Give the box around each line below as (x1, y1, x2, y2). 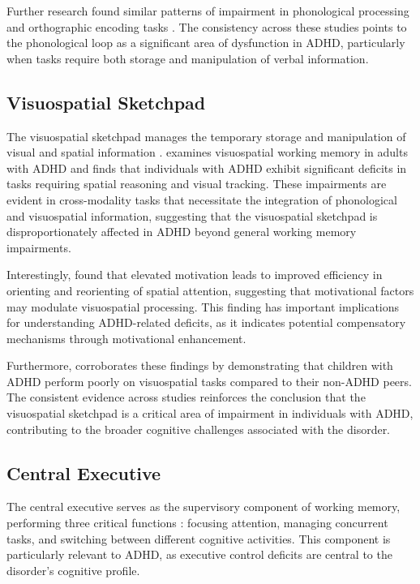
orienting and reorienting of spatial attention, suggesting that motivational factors (6, 281, 414, 298)
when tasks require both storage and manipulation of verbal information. (6, 49, 369, 67)
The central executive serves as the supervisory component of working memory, (6, 498, 401, 515)
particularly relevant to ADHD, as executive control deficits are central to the (6, 546, 392, 563)
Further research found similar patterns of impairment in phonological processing (6, 2, 409, 19)
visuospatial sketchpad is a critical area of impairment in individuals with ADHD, (6, 405, 414, 422)
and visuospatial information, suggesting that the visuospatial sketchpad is (6, 207, 378, 224)
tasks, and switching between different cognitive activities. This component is (6, 530, 391, 547)
